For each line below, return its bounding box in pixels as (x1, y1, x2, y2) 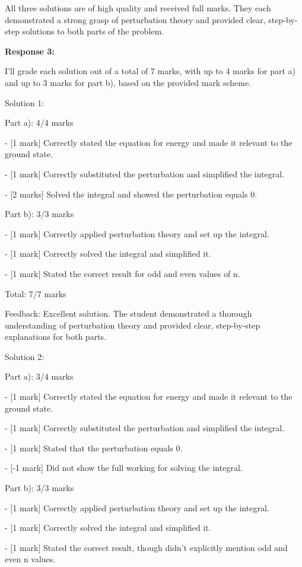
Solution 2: (5, 350, 44, 362)
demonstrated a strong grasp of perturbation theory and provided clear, (5, 13, 266, 26)
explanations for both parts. (5, 330, 106, 343)
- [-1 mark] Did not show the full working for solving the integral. (5, 461, 243, 474)
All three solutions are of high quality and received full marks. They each (5, 2, 271, 14)
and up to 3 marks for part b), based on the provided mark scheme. (5, 76, 251, 88)
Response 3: (5, 44, 55, 57)
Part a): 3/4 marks (5, 370, 74, 383)
